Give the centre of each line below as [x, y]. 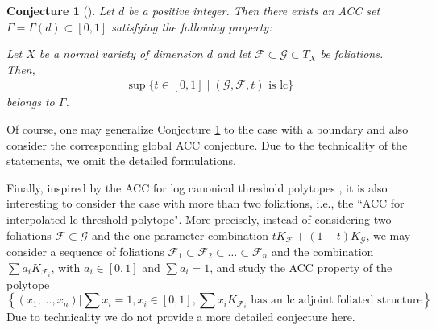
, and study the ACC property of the [301, 267]
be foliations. [352, 54]
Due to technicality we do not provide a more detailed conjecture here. [181, 317]
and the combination [322, 252]
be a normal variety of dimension [121, 54]
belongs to [31, 102]
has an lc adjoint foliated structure [336, 301]
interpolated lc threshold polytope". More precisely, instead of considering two [199, 219]
